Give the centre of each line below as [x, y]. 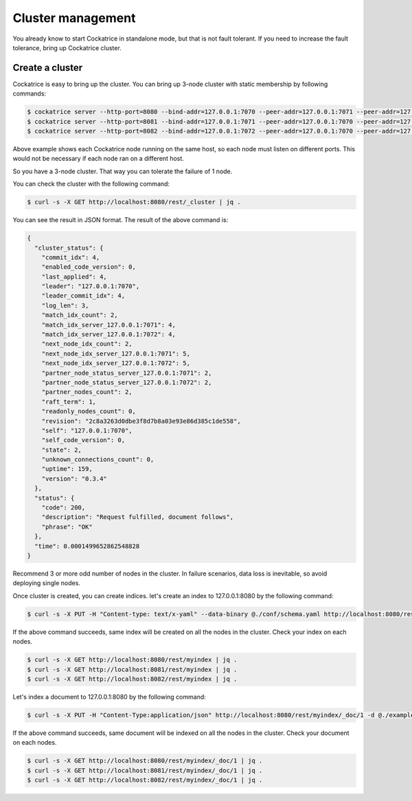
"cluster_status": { [69, 248]
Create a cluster [48, 68]
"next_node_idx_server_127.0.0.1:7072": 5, [116, 363]
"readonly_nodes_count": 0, [89, 412]
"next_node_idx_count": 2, [87, 344]
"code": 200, [64, 508]
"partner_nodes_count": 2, [87, 392]
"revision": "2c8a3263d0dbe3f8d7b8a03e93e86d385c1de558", [141, 421]
